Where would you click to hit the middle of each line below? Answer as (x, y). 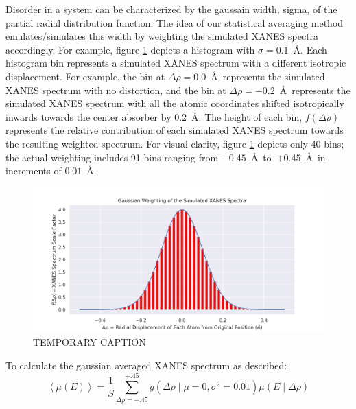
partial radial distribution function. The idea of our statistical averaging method (175, 22)
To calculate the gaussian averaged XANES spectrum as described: (146, 365)
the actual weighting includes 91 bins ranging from (112, 157)
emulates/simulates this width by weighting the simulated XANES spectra (162, 36)
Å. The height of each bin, (247, 116)
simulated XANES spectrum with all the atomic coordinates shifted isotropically (175, 103)
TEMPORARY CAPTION (90, 342)
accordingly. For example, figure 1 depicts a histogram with (130, 49)
